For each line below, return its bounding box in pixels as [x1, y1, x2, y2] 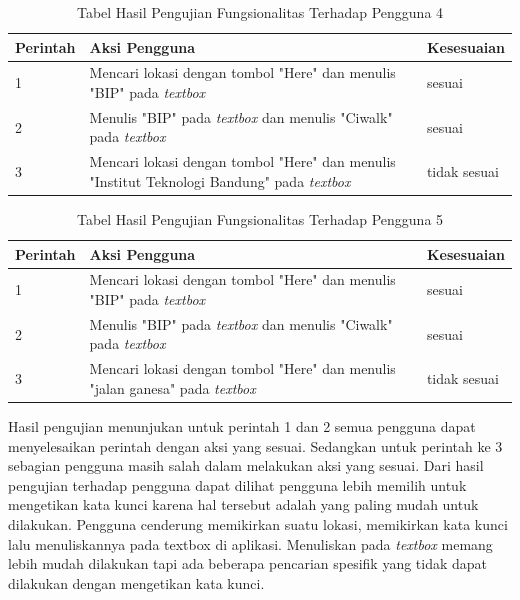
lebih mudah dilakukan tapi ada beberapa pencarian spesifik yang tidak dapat [8, 553, 488, 574]
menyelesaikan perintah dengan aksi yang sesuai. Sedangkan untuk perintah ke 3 [8, 435, 503, 456]
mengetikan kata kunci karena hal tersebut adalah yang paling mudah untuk [8, 494, 479, 515]
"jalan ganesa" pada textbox [89, 377, 256, 398]
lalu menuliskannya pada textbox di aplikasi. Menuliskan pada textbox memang [8, 533, 493, 554]
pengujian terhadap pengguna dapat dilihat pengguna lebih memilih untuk [8, 474, 467, 495]
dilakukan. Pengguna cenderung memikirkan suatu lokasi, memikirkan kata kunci [8, 513, 508, 534]
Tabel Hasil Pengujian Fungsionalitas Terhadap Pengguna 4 [76, 2, 444, 22]
